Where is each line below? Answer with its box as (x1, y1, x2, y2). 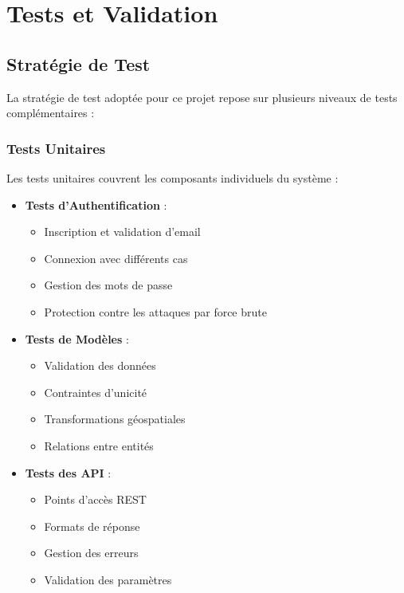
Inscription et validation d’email (44, 223, 201, 240)
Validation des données (44, 357, 156, 374)
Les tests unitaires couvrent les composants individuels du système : (6, 169, 339, 186)
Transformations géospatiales (44, 410, 186, 427)
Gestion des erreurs (44, 544, 139, 561)
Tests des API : (25, 464, 112, 481)
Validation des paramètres (44, 571, 172, 587)
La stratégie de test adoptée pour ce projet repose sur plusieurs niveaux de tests (6, 88, 398, 105)
